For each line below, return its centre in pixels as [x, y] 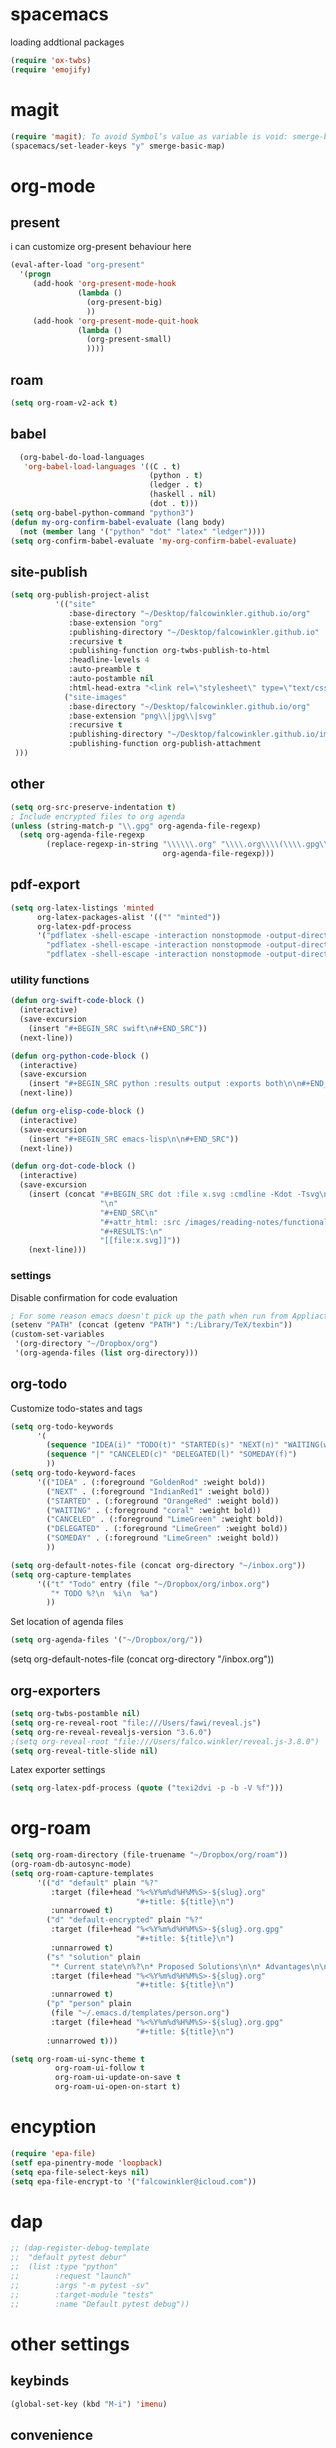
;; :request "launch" [71, 2276]
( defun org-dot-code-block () [73, 1166]
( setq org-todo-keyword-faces [73, 1473]
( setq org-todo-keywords [62, 1426]
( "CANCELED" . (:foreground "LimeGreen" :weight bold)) [165, 1519]
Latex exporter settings [58, 1770]
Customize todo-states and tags [76, 1408]
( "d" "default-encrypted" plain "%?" [124, 1920]
